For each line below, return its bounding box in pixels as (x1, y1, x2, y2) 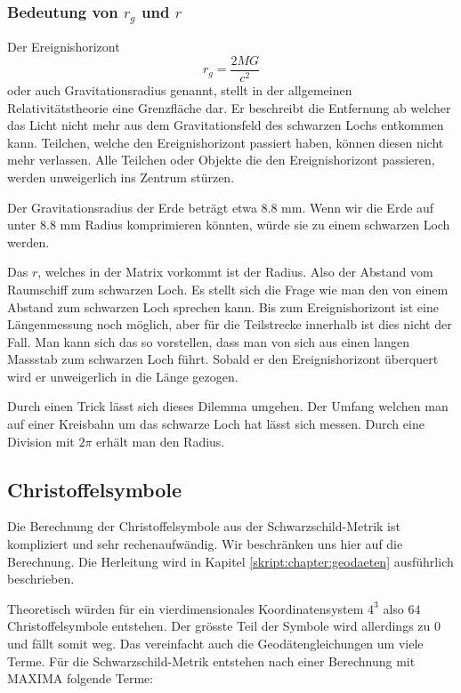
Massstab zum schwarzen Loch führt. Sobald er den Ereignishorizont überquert (7, 350, 439, 368)
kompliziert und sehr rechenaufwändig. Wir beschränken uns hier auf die (7, 535, 403, 553)
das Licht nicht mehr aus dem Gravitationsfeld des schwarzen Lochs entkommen (7, 116, 444, 134)
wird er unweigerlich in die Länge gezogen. (7, 367, 239, 385)
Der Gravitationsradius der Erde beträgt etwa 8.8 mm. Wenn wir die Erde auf (7, 197, 434, 216)
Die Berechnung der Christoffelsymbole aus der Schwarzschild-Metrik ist (7, 517, 400, 536)
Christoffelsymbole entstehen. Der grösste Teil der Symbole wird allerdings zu (7, 616, 431, 635)
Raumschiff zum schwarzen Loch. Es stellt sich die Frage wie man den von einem (7, 279, 449, 298)
